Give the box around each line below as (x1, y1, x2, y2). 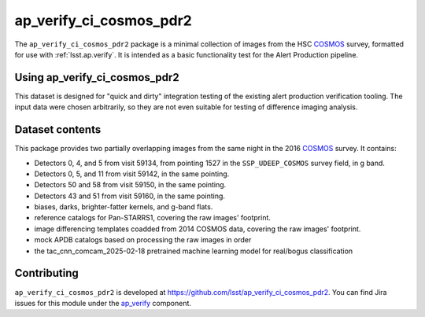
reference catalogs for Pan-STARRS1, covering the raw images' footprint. (34, 213, 272, 223)
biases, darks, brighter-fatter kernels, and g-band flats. (34, 202, 213, 212)
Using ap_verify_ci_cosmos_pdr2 (14, 71, 180, 84)
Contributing (14, 267, 79, 280)
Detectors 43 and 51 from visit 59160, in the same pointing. (34, 191, 226, 201)
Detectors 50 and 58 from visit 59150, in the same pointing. (34, 180, 227, 190)
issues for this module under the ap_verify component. (14, 298, 192, 308)
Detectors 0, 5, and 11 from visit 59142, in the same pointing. (34, 169, 230, 179)
